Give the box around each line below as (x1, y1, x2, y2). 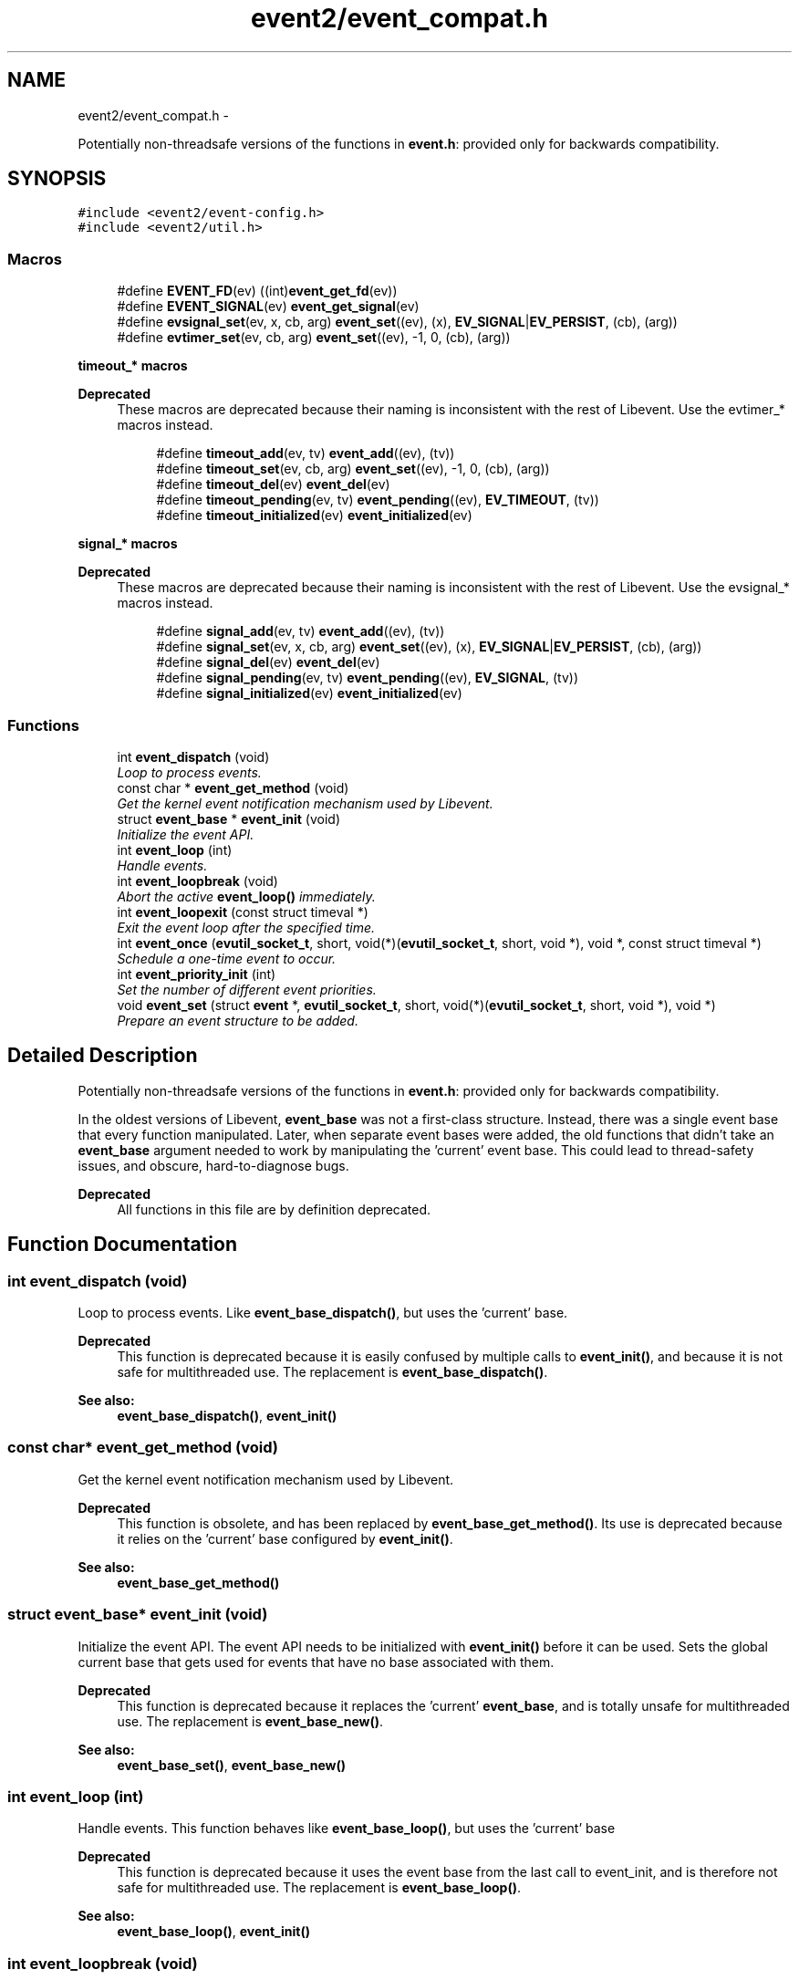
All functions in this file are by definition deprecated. (117, 1201, 431, 1217)
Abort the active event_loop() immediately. (117, 888, 376, 904)
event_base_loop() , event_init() (117, 1923, 310, 1940)
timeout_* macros (78, 358, 188, 374)
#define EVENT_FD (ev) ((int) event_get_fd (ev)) (117, 283, 398, 299)
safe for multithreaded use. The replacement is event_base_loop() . (117, 1880, 521, 1896)
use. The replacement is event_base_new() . (117, 1713, 384, 1729)
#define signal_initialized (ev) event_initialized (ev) (156, 685, 462, 702)
